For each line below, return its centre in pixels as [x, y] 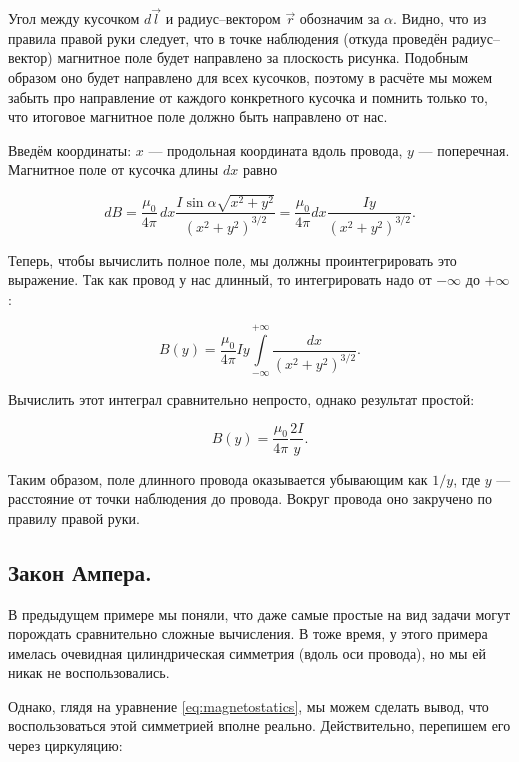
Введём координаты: [70, 149]
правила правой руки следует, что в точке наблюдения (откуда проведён [228, 37]
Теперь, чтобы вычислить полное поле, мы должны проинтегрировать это [232, 259]
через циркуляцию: [65, 745]
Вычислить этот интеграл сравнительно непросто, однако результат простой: [241, 398]
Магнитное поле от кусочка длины [113, 169]
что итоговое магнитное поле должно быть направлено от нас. [198, 116]
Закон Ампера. [80, 571]
